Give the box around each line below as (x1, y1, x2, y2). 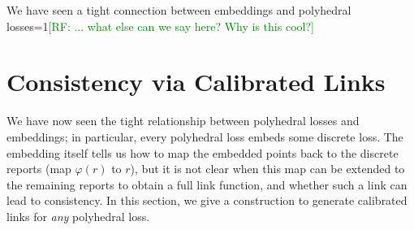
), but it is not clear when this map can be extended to (130, 160, 405, 177)
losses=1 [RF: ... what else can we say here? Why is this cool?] (6, 17, 314, 34)
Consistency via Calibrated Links (6, 65, 386, 98)
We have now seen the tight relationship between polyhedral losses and (6, 112, 360, 129)
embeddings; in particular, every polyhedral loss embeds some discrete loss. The (6, 128, 403, 145)
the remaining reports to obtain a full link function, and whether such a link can (6, 176, 408, 193)
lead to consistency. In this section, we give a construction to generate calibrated (6, 192, 408, 209)
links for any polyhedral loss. (6, 207, 150, 224)
